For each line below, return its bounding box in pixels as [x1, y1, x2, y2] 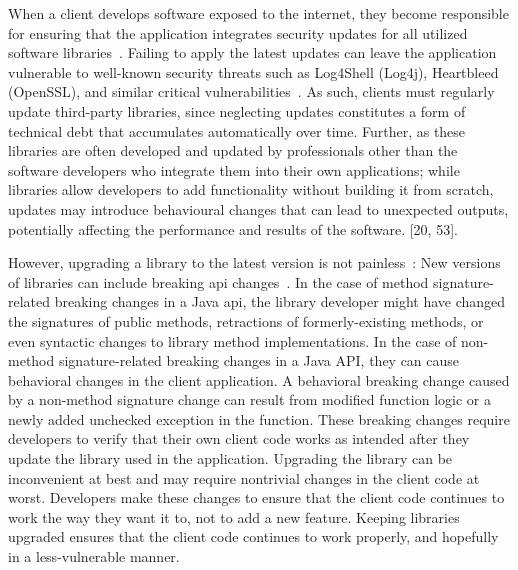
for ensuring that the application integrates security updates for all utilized [8, 22, 468, 43]
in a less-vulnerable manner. [8, 546, 180, 567]
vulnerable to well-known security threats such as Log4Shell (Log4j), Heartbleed [8, 61, 499, 82]
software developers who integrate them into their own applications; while [8, 159, 460, 180]
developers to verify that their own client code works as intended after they [8, 428, 470, 449]
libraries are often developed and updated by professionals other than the [8, 140, 458, 161]
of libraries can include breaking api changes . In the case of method [8, 271, 429, 292]
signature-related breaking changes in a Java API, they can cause [58, 350, 460, 371]
